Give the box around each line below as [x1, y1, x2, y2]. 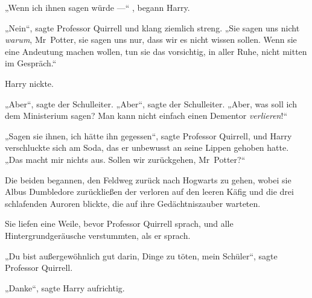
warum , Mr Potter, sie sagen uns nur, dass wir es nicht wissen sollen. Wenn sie [5, 33, 297, 46]
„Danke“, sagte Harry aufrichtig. [5, 281, 125, 294]
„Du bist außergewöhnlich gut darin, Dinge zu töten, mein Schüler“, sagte [5, 249, 278, 262]
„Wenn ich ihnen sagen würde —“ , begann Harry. [5, 1, 190, 13]
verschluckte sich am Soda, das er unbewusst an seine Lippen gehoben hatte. [5, 141, 289, 154]
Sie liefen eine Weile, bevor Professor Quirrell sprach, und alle [5, 217, 234, 230]
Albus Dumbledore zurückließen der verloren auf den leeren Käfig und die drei [5, 185, 294, 198]
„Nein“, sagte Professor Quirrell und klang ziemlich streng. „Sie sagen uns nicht [5, 21, 300, 34]
